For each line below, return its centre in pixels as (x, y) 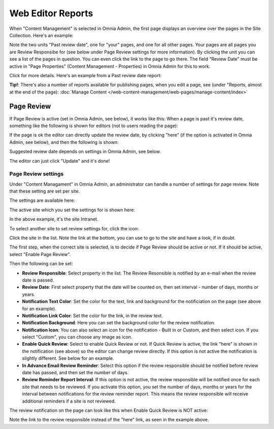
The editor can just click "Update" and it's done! (60, 161)
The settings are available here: (42, 200)
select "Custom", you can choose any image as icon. (77, 337)
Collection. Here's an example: (41, 35)
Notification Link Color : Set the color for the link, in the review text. (93, 316)
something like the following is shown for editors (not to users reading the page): (94, 126)
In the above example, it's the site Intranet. (54, 219)
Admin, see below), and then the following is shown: (64, 142)
